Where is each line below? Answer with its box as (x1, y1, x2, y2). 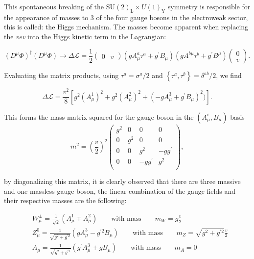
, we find (216, 70, 242, 80)
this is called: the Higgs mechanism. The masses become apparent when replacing (4, 22, 249, 32)
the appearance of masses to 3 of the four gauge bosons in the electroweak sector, (4, 12, 248, 22)
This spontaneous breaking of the (4, 1, 104, 11)
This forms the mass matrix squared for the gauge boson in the (4, 111, 194, 122)
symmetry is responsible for (167, 1, 251, 11)
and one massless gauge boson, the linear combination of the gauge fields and (4, 185, 235, 196)
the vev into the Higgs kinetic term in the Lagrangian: (4, 31, 166, 41)
